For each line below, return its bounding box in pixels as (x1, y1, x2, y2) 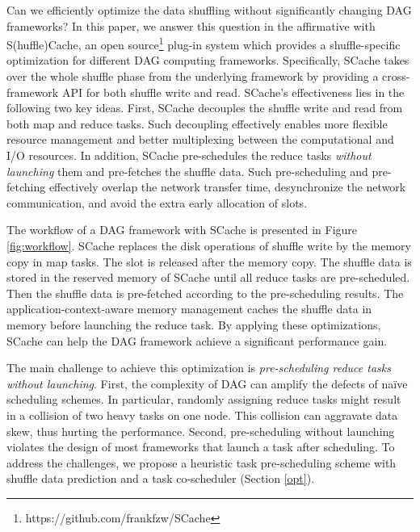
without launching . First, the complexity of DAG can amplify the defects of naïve (6, 375, 408, 392)
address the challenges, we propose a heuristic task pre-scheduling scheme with (6, 454, 397, 471)
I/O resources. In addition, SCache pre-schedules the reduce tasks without (6, 147, 372, 163)
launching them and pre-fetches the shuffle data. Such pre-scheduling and (6, 162, 368, 179)
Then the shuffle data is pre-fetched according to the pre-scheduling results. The (6, 284, 404, 301)
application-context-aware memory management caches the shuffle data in (6, 300, 372, 317)
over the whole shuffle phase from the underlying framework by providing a (6, 68, 379, 85)
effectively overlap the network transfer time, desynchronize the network (48, 178, 406, 195)
